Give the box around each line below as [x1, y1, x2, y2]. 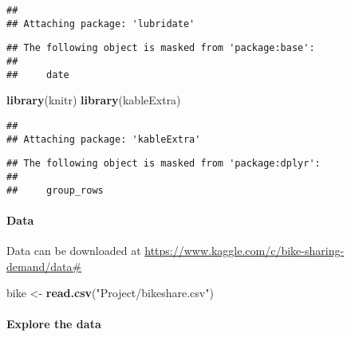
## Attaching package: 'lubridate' [6, 18, 195, 29]
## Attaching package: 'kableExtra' [6, 133, 201, 145]
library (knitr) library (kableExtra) [6, 92, 181, 108]
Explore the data [6, 315, 101, 332]
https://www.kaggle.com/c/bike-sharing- [144, 241, 345, 258]
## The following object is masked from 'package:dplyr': [6, 158, 321, 170]
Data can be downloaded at [6, 241, 141, 258]
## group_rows [6, 184, 104, 196]
